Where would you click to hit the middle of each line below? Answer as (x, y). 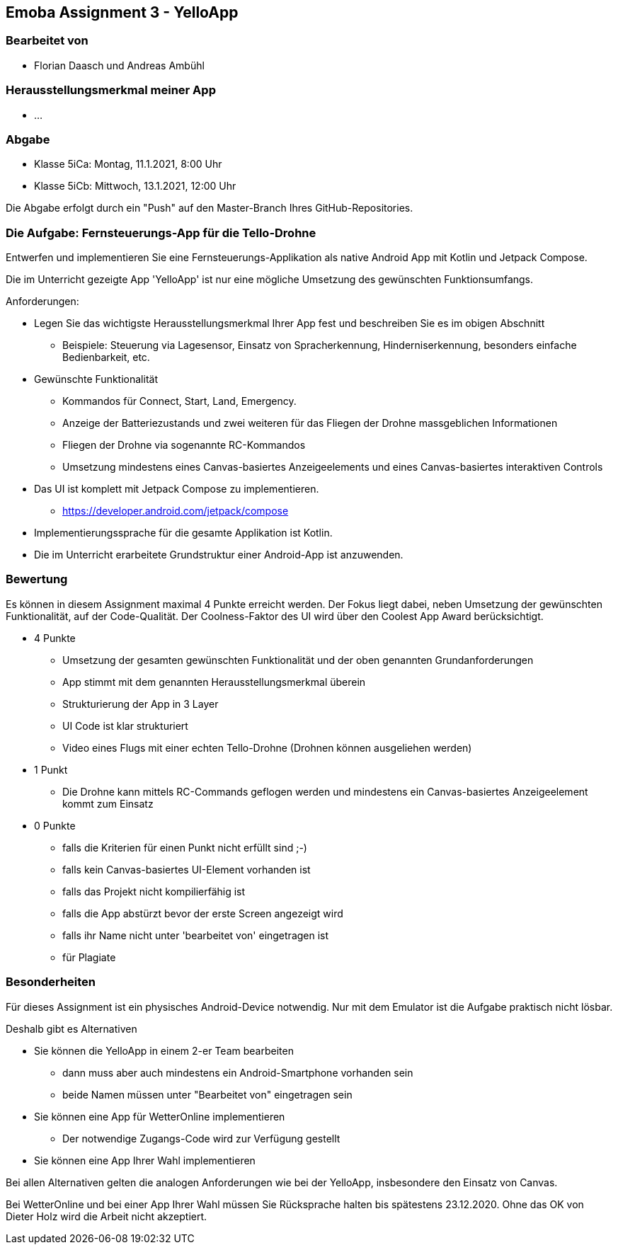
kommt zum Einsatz (108, 803)
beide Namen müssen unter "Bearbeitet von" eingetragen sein (207, 1094)
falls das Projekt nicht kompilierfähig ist (154, 891)
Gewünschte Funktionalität (96, 379)
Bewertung (37, 579)
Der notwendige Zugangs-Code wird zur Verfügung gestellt (201, 1138)
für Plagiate (89, 957)
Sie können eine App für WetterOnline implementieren (160, 1116)
